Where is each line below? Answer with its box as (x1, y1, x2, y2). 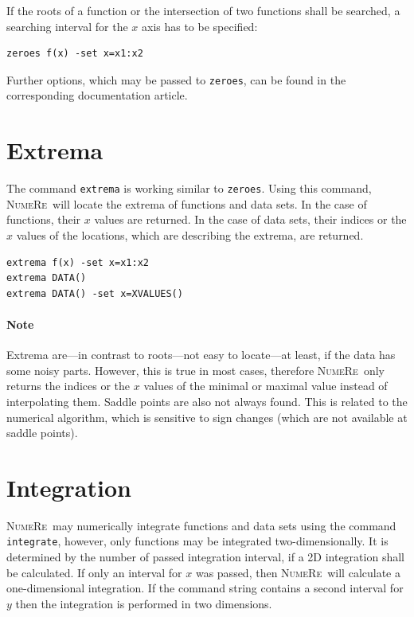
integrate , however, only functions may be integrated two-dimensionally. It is (6, 533, 389, 549)
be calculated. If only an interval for (6, 564, 182, 580)
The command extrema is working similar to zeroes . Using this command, (6, 180, 372, 197)
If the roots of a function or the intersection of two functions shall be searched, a (6, 2, 400, 18)
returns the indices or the (6, 377, 131, 394)
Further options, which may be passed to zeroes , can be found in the (6, 71, 346, 88)
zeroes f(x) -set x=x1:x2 (6, 48, 143, 60)
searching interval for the (6, 18, 128, 34)
